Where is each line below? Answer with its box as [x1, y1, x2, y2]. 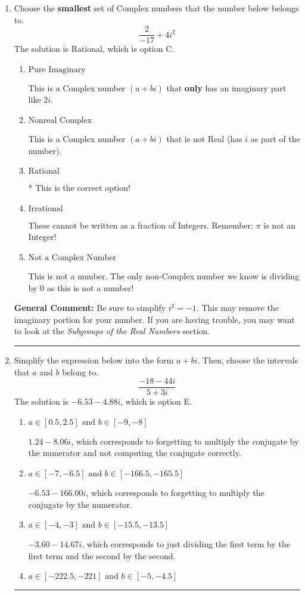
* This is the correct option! [28, 181, 130, 194]
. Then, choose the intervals [197, 353, 298, 366]
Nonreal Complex [28, 116, 92, 125]
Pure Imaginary [28, 65, 86, 74]
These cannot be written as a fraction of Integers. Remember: [28, 218, 253, 231]
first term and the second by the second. [28, 549, 176, 562]
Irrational [28, 204, 63, 213]
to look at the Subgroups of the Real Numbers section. [14, 325, 210, 337]
